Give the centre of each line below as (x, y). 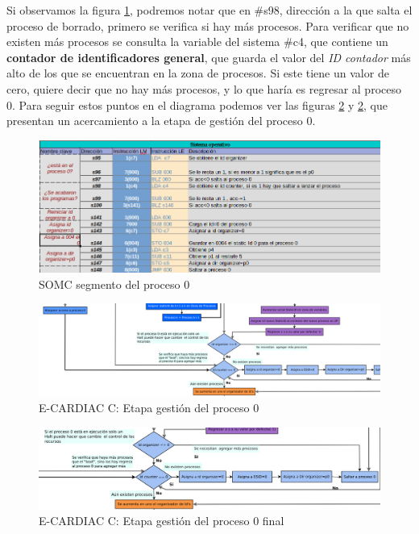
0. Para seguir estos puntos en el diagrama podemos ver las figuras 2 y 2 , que (197, 104)
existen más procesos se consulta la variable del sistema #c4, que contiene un (197, 42)
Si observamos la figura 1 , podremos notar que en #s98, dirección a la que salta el (209, 10)
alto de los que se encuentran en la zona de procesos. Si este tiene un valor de (198, 73)
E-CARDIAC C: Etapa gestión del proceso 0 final (162, 521)
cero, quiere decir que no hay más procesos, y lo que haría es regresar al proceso (204, 88)
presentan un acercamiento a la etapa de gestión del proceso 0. (161, 121)
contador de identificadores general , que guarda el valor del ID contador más (209, 57)
